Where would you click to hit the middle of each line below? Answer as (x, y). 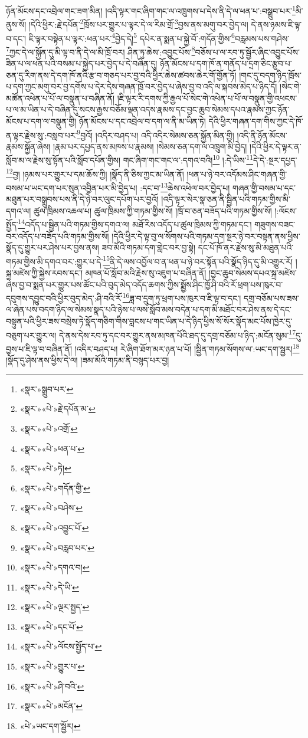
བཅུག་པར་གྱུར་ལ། (31, 335)
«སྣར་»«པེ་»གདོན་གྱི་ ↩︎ (55, 488)
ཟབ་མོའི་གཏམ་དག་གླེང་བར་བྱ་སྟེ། (149, 247)
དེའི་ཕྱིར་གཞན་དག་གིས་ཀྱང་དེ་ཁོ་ (256, 121)
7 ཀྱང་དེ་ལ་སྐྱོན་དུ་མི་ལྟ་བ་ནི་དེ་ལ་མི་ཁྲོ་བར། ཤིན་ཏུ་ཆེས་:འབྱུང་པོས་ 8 (101, 51)
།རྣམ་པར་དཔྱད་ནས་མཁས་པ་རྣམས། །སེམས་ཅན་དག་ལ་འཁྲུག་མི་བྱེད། (150, 146)
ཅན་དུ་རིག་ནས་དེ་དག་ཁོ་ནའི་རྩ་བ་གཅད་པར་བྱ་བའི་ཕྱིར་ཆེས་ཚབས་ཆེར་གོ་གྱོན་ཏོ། (121, 75)
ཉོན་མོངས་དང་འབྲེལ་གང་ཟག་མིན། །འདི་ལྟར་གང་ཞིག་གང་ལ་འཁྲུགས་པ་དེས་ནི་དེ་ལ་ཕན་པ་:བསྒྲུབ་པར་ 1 (151, 10)
